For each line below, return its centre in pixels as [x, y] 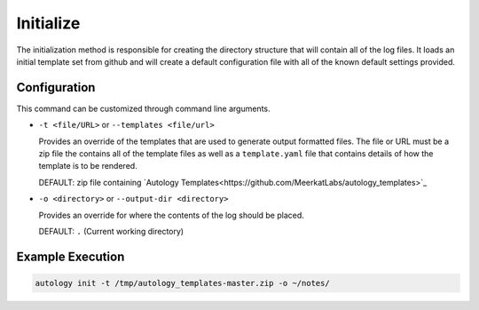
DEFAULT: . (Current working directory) [111, 231]
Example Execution [71, 256]
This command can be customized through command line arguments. [143, 108]
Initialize [48, 23]
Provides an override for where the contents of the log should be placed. [172, 215]
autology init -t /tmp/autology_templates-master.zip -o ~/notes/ [182, 283]
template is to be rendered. [88, 166]
